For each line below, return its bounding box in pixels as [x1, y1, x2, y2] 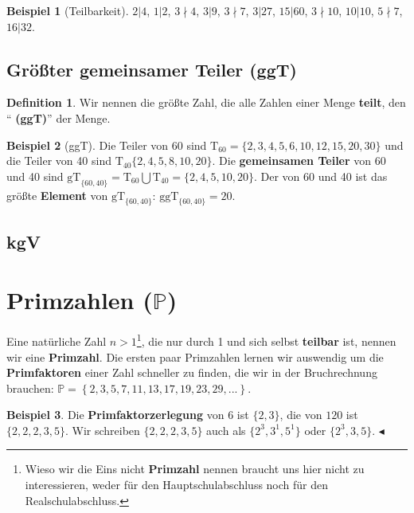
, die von [279, 406, 322, 423]
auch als [206, 421, 246, 438]
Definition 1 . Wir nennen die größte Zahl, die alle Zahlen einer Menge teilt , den [6, 94, 406, 111]
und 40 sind [6, 167, 64, 184]
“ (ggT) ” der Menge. [6, 109, 111, 126]
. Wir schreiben [64, 421, 140, 438]
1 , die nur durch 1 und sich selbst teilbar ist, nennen [136, 331, 396, 349]
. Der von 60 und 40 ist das [253, 167, 388, 184]
